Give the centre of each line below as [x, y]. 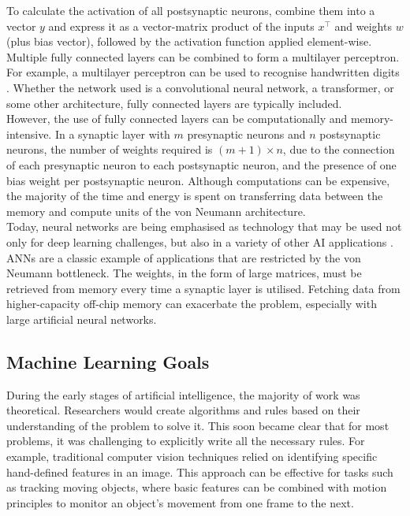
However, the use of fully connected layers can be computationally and [177, 119]
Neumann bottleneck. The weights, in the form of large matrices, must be [184, 273]
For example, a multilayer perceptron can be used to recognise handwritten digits [203, 72]
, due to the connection [339, 149]
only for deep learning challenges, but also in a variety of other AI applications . [200, 241]
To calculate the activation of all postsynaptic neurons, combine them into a [191, 10]
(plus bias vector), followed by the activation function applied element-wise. [189, 41]
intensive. [29, 134]
